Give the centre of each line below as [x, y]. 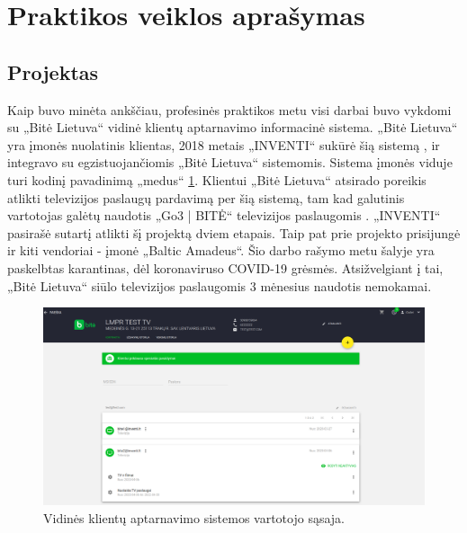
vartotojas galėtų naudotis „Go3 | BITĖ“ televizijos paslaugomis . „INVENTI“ [224, 215]
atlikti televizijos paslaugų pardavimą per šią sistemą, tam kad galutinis [206, 197]
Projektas [53, 71]
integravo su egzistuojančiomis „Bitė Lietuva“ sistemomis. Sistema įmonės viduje [230, 162]
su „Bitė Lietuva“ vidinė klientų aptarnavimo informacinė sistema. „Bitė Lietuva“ [233, 127]
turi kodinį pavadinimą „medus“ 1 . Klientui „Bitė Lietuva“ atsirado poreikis [217, 179]
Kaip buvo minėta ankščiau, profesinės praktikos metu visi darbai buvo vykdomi [229, 109]
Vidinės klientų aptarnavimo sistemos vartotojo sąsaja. [194, 517]
